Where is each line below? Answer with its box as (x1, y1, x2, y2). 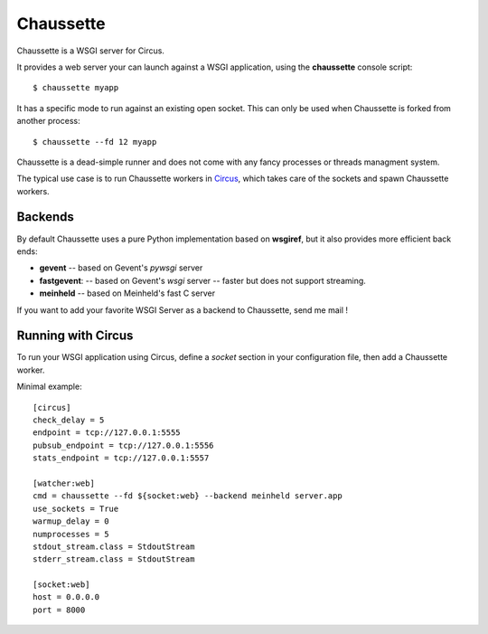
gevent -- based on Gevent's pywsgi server (39, 262, 203, 273)
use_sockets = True (33, 503, 119, 514)
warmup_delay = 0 (33, 516, 109, 526)
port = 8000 (33, 604, 86, 615)
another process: (16, 116, 80, 127)
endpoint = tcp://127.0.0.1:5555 (33, 428, 181, 438)
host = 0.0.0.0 (33, 592, 100, 602)
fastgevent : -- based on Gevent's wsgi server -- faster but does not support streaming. (39, 275, 366, 286)
